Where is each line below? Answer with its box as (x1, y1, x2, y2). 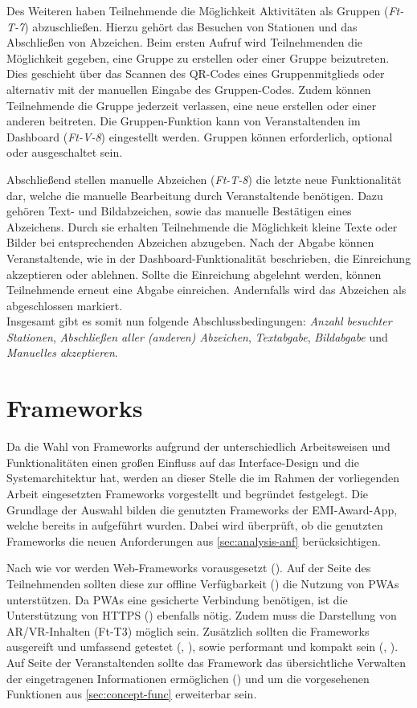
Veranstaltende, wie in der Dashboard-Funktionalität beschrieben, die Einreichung (6, 249, 411, 266)
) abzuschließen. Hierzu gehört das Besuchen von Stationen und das (24, 18, 358, 35)
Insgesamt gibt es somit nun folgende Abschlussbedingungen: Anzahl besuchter (6, 313, 392, 329)
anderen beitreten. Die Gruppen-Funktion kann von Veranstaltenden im (6, 113, 361, 129)
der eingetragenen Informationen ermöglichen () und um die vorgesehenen (6, 669, 370, 686)
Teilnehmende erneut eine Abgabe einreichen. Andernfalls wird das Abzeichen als (6, 281, 407, 298)
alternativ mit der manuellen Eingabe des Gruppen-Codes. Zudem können (6, 80, 371, 97)
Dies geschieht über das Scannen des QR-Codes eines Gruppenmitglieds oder (6, 65, 385, 82)
